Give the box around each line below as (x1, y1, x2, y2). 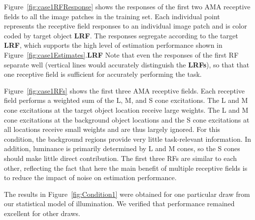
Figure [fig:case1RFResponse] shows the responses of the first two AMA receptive (4, 1, 251, 11)
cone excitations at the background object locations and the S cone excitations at (4, 114, 250, 125)
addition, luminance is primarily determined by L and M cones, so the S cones (4, 143, 240, 154)
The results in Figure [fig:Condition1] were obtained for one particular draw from (4, 189, 250, 199)
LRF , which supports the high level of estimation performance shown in (4, 40, 223, 50)
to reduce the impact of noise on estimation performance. (4, 172, 177, 183)
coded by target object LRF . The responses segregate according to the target (4, 30, 238, 40)
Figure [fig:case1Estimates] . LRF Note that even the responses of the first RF (4, 49, 239, 60)
